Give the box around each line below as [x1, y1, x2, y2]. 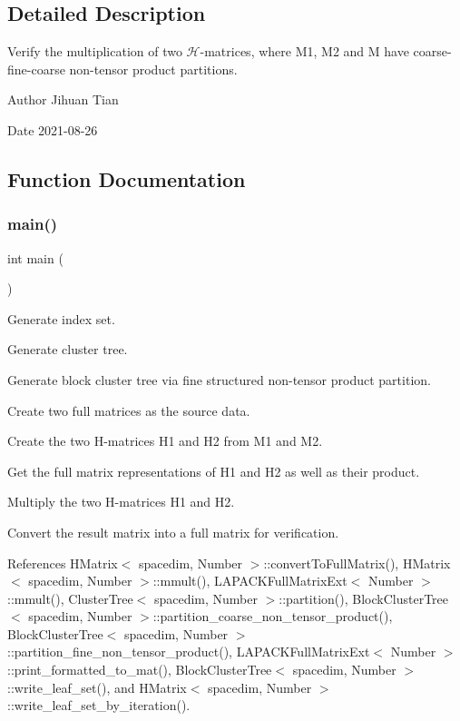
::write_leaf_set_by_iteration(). [7, 696, 191, 715]
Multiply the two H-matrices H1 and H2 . [7, 492, 235, 511]
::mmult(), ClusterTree [7, 588, 133, 607]
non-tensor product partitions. [69, 59, 238, 78]
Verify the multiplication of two [7, 42, 182, 61]
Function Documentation [7, 164, 246, 193]
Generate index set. [7, 309, 115, 328]
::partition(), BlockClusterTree [279, 588, 449, 607]
